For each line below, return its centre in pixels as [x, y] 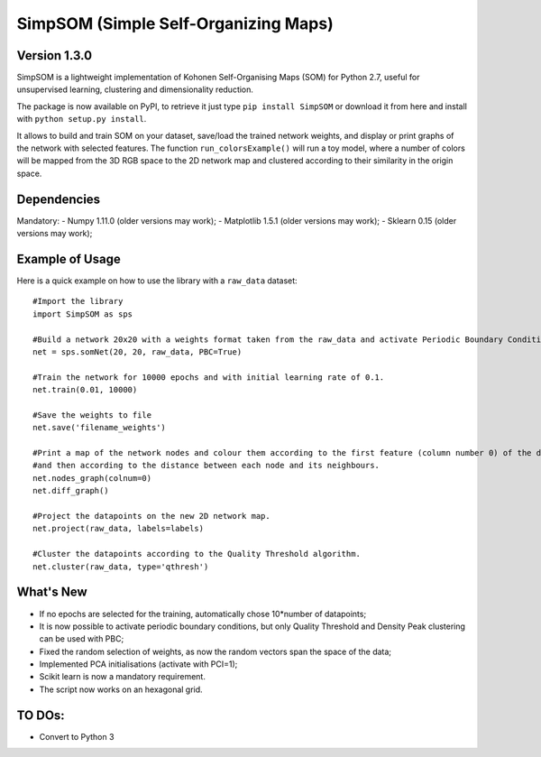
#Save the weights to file [92, 415]
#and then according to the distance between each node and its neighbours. [206, 466]
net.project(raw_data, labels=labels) [119, 529]
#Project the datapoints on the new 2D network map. [151, 516]
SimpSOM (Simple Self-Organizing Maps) [175, 23]
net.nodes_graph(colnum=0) [92, 478]
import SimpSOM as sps [83, 314]
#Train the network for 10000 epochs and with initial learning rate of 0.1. [209, 377]
